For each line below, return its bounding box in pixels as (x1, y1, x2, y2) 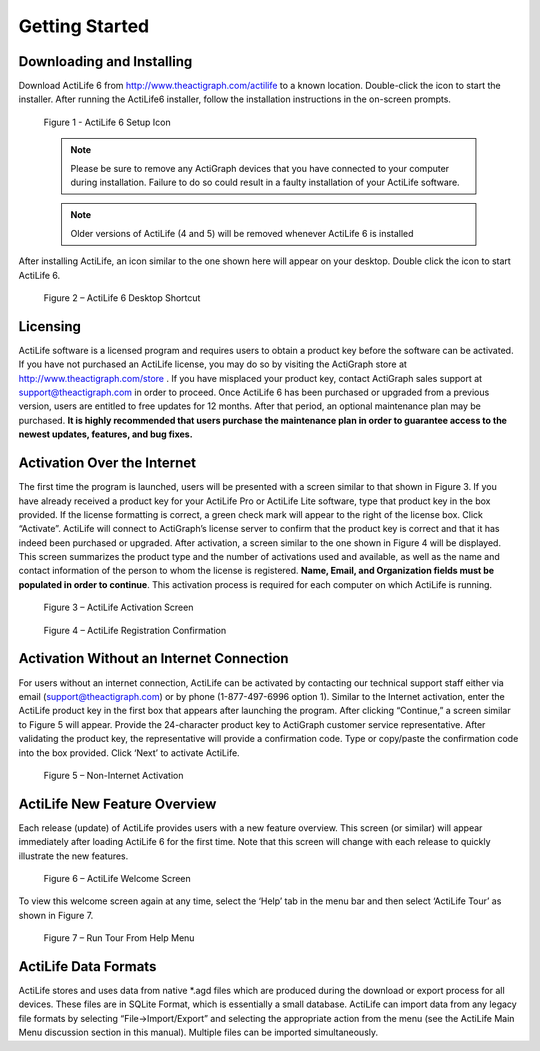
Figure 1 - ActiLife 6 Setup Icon (43, 116, 172, 128)
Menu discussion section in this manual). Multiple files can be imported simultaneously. (18, 1026, 379, 1039)
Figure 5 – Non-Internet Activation (43, 769, 184, 781)
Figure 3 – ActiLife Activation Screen (43, 601, 194, 614)
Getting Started (18, 15, 150, 37)
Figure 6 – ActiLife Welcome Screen (43, 872, 192, 884)
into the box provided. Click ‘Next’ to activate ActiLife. (18, 746, 240, 759)
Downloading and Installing (18, 53, 193, 70)
